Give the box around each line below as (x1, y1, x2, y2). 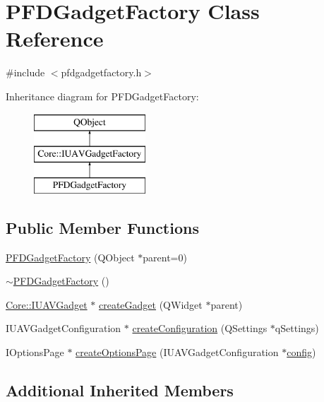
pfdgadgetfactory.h (61, 65, 142, 80)
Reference (6, 24, 104, 53)
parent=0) (143, 249, 187, 264)
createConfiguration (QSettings (132, 321, 268, 336)
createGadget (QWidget (98, 297, 203, 312)
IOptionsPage (6, 345, 64, 360)
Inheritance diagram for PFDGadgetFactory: (6, 88, 199, 103)
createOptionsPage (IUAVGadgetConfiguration (76, 345, 279, 360)
